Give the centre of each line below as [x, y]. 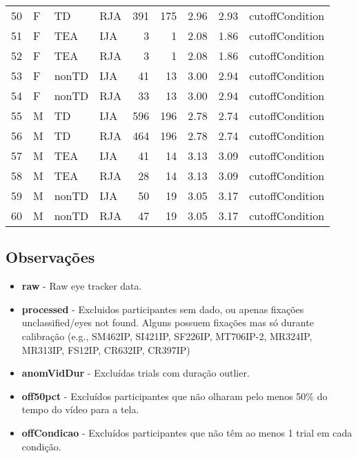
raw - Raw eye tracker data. [82, 286]
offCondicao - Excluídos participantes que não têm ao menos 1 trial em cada [187, 432]
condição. [41, 446]
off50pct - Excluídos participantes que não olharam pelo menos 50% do [175, 396]
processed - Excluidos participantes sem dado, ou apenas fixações [163, 309]
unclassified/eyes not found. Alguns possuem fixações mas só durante [168, 322]
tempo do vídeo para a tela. [80, 409]
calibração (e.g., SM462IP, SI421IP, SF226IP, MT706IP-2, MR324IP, [167, 336]
